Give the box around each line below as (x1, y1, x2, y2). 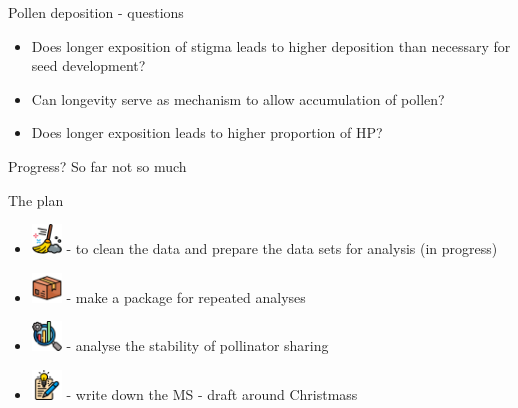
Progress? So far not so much (8, 155, 187, 176)
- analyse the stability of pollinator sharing (66, 335, 329, 356)
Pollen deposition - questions (8, 2, 184, 22)
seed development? (31, 55, 146, 76)
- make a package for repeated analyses (66, 286, 306, 307)
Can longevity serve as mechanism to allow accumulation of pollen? (31, 88, 445, 109)
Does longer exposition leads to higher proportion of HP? (31, 122, 383, 143)
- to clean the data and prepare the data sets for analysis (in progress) (66, 238, 498, 259)
